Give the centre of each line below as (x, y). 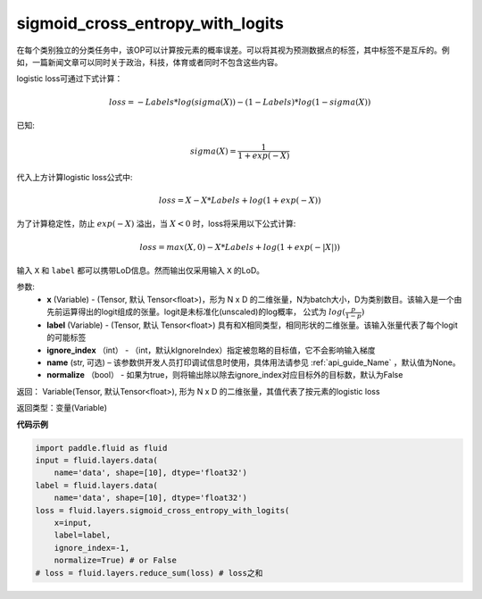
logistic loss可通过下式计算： (70, 79)
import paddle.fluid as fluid (101, 448)
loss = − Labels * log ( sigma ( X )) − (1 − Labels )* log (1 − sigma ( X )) (240, 102)
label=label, (83, 535)
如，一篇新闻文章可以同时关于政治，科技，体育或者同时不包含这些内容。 (150, 62)
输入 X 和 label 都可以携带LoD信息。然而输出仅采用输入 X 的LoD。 (141, 270)
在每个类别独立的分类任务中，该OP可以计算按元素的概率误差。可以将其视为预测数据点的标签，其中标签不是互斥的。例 (233, 50)
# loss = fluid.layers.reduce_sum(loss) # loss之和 (149, 573)
